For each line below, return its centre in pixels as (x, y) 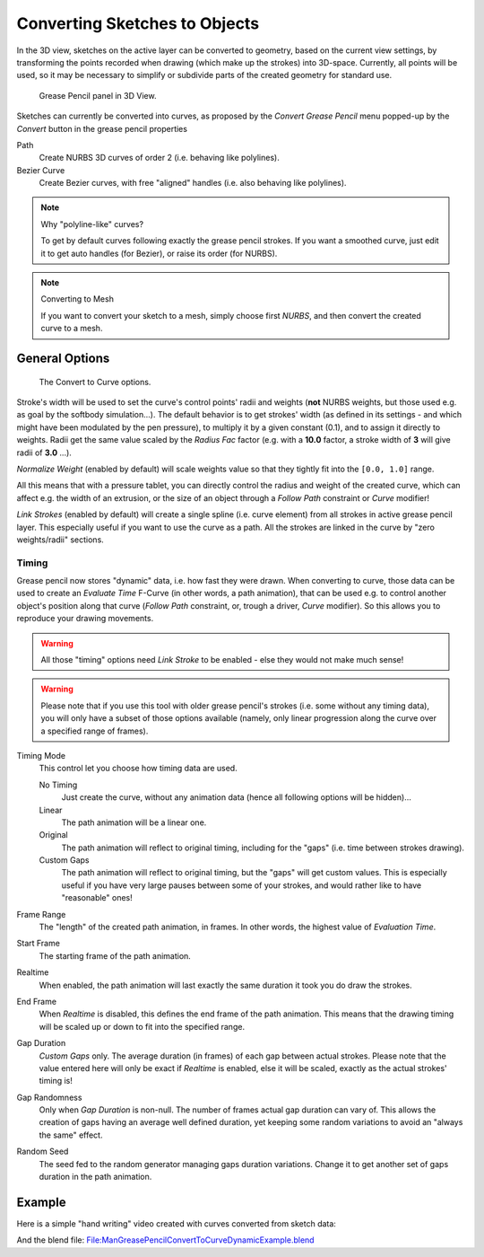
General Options (63, 358)
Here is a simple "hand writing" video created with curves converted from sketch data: (176, 1223)
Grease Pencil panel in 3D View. (98, 95)
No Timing (58, 785)
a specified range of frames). (95, 731)
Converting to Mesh (77, 299)
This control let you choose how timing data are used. (138, 769)
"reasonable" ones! (97, 898)
